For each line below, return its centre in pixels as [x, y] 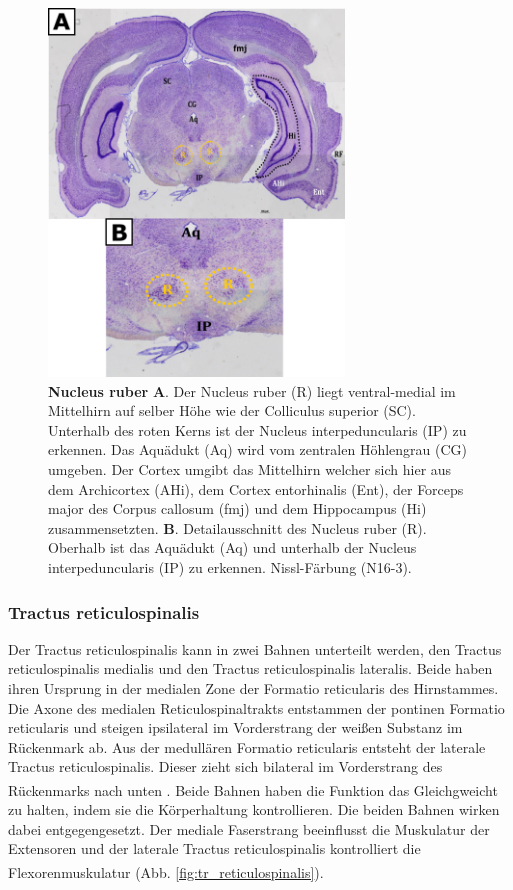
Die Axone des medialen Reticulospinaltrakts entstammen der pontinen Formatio [256, 707]
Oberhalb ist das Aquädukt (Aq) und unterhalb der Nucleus [232, 547]
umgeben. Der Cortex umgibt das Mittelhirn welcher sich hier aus [250, 469]
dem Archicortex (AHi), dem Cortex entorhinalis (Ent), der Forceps [256, 488]
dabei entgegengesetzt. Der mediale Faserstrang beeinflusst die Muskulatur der [249, 828]
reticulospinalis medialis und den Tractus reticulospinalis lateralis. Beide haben [250, 668]
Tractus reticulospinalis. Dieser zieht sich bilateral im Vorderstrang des [225, 766]
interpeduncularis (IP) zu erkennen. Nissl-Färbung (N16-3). [230, 567]
